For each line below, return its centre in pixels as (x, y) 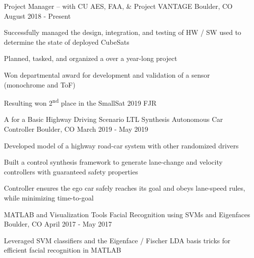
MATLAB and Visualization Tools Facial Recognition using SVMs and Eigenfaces (127, 214)
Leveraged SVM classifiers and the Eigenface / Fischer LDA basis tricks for (117, 240)
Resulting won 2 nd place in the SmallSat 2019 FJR (80, 102)
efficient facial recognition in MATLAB (63, 250)
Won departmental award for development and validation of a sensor (107, 74)
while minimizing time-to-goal (49, 197)
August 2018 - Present (38, 15)
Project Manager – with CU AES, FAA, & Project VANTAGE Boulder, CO (118, 6)
